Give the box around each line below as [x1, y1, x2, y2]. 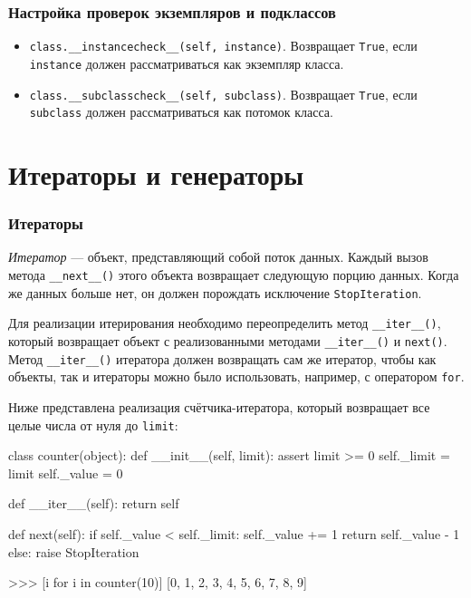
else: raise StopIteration [8, 542, 139, 561]
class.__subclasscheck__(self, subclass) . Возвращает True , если [29, 84, 418, 103]
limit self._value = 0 [8, 463, 123, 482]
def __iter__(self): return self [8, 494, 179, 513]
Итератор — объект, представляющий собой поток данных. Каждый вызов [8, 247, 428, 266]
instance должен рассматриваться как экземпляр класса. [29, 53, 344, 72]
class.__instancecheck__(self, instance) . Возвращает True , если [29, 36, 418, 55]
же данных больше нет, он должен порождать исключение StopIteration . [8, 283, 422, 302]
